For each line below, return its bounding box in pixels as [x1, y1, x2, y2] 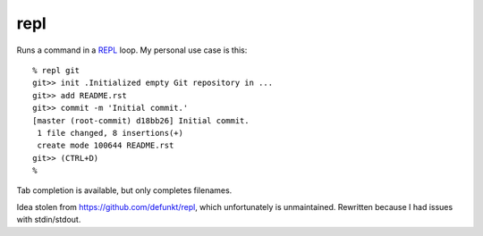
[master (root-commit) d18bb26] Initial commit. [32, 115, 250, 125]
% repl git [32, 65, 80, 75]
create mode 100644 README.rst [37, 140, 174, 151]
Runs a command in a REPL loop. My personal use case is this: [16, 45, 248, 55]
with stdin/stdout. [16, 215, 81, 225]
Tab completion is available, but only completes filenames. [16, 185, 233, 196]
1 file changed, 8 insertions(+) [37, 128, 183, 138]
